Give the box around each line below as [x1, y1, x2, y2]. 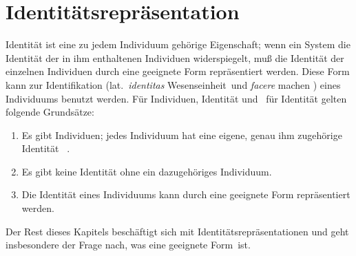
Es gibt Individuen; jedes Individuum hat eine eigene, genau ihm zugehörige [21, 127, 342, 142]
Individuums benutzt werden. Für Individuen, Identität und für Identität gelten [6, 91, 347, 105]
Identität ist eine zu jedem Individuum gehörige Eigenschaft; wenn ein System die [6, 37, 350, 52]
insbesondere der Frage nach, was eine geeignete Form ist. [6, 237, 251, 252]
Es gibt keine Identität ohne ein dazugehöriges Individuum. [21, 164, 272, 178]
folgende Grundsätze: [6, 105, 94, 119]
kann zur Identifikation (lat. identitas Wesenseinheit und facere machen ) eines [6, 77, 341, 92]
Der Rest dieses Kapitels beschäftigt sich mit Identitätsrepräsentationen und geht [6, 224, 349, 238]
